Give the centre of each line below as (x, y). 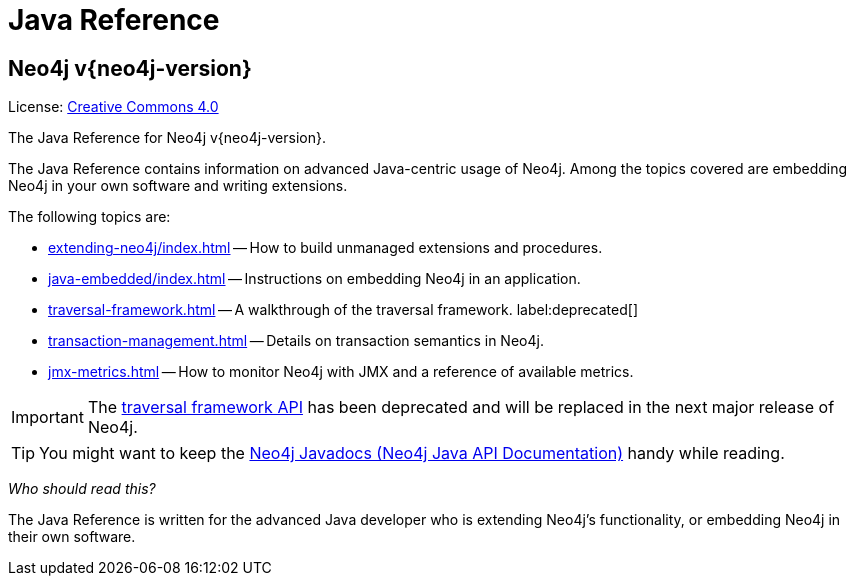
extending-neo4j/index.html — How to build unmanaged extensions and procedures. (325, 248)
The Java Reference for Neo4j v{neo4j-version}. (167, 138)
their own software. (72, 537)
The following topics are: (89, 217)
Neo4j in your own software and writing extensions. (178, 186)
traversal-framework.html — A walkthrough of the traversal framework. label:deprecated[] (343, 310)
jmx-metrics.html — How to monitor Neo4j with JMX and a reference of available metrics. (341, 372)
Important (47, 417)
